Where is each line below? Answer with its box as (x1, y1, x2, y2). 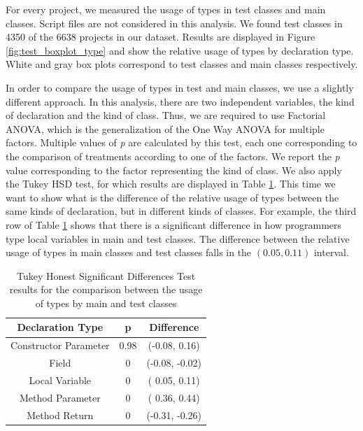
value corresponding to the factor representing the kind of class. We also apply (6, 162, 342, 177)
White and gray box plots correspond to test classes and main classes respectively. (6, 57, 358, 71)
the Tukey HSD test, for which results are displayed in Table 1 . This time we (6, 176, 336, 191)
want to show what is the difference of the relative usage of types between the (6, 190, 339, 204)
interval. (313, 245, 349, 260)
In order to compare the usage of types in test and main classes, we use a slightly (6, 80, 354, 94)
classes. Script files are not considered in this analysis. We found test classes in (6, 15, 343, 30)
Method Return (27, 407, 94, 422)
